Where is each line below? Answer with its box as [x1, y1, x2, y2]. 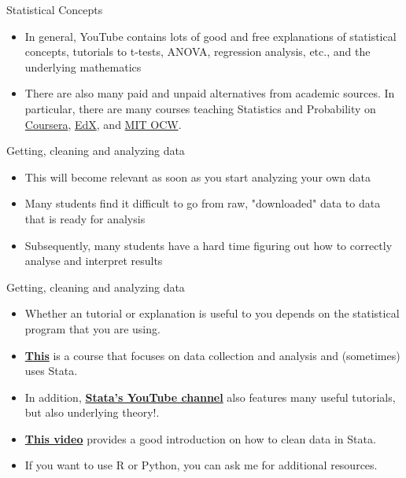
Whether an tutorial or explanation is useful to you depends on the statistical [24, 305, 400, 322]
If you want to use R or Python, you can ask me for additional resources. [24, 457, 378, 473]
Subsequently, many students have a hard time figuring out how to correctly [24, 237, 393, 253]
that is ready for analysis [24, 210, 146, 226]
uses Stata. [24, 362, 78, 379]
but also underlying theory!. [24, 404, 160, 421]
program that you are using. [24, 320, 161, 336]
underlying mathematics [24, 58, 142, 75]
